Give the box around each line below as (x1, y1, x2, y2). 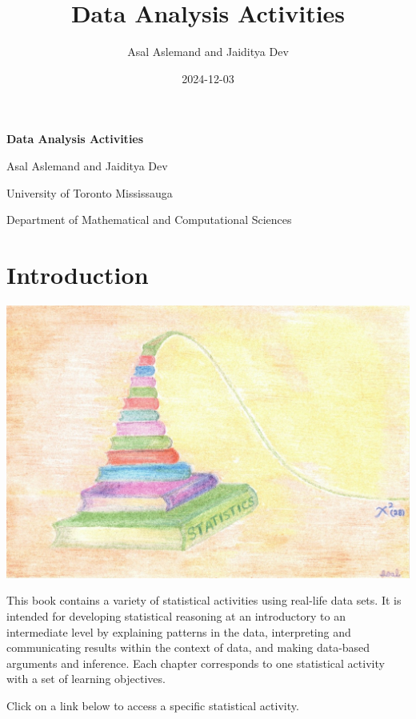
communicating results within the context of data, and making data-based (6, 639, 370, 656)
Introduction (6, 258, 149, 290)
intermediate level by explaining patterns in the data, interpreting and (6, 623, 351, 640)
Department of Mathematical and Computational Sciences (6, 211, 292, 228)
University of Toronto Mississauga (6, 184, 173, 201)
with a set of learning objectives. (6, 670, 166, 687)
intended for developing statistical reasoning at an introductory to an (6, 607, 346, 624)
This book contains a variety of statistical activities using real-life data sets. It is (6, 592, 402, 609)
